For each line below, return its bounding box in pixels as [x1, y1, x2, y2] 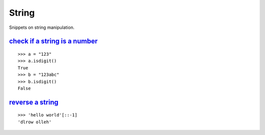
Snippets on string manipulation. [9, 24, 75, 30]
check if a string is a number [9, 37, 98, 45]
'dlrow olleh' [18, 119, 52, 125]
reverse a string [9, 98, 58, 106]
